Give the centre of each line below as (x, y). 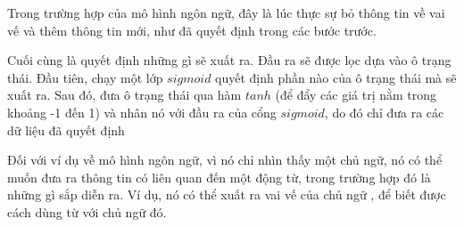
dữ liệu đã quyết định (66, 130)
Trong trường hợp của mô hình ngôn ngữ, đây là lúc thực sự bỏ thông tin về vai (226, 12)
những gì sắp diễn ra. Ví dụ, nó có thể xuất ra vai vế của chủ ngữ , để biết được (227, 195)
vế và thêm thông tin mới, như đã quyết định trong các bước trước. (192, 30)
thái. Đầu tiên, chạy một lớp (85, 77)
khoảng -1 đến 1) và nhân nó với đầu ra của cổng (142, 112)
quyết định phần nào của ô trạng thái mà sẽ (336, 77)
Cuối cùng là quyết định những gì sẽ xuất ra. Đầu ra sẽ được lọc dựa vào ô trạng (229, 60)
